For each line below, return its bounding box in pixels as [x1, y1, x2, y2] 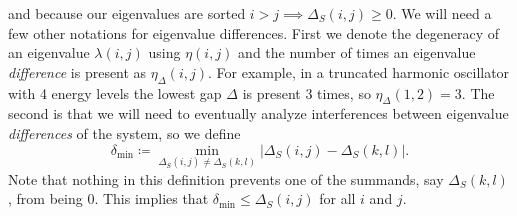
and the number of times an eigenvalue [238, 42, 476, 63]
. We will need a [392, 3, 492, 23]
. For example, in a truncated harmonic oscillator [208, 61, 510, 82]
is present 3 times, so [242, 82, 371, 103]
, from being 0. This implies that [8, 188, 209, 209]
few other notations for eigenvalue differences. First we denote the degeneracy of [8, 22, 499, 43]
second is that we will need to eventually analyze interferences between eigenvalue [8, 103, 509, 124]
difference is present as [8, 61, 147, 82]
